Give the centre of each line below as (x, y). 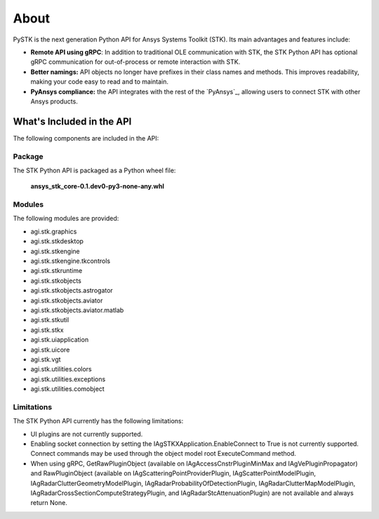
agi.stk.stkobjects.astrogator (72, 290)
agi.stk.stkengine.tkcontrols (71, 261)
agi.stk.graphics (54, 231)
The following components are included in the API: (86, 138)
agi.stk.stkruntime (56, 271)
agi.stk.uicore (50, 350)
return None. (49, 503)
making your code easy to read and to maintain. (99, 82)
